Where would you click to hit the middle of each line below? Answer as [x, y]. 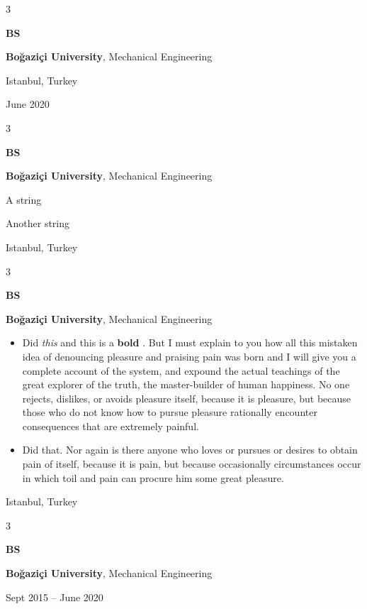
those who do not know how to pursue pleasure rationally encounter [170, 412]
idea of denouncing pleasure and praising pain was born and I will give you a [189, 356]
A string [24, 199]
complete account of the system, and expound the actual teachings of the [181, 370]
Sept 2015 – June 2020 [55, 597]
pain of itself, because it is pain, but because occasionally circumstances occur [192, 464]
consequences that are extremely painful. [111, 426]
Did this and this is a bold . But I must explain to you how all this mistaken [190, 342]
